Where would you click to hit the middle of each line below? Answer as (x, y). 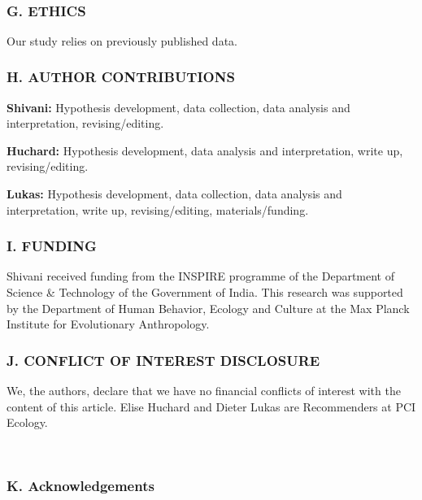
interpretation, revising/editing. (85, 123)
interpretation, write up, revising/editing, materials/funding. (158, 209)
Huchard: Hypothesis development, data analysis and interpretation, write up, (205, 150)
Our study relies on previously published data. (122, 40)
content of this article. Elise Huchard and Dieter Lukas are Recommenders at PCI (211, 406)
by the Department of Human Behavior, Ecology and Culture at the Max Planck (208, 308)
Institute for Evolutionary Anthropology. (108, 324)
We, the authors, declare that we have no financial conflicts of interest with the (204, 390)
